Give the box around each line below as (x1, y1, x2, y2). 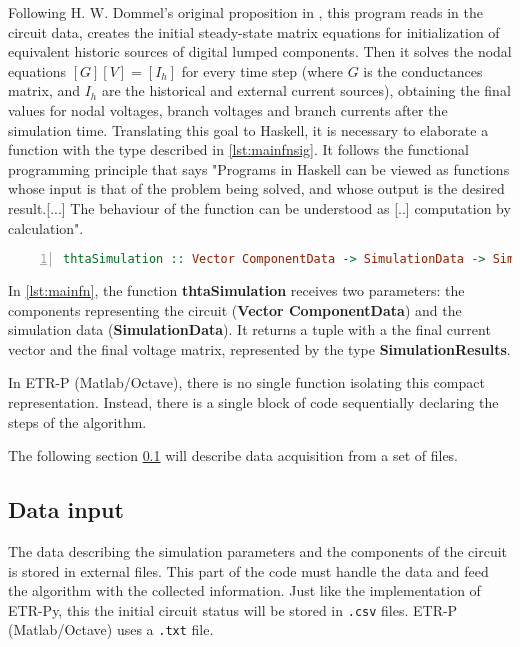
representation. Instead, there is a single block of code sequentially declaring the (8, 391, 499, 412)
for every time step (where (181, 60, 343, 81)
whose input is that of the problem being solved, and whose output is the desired (8, 178, 505, 199)
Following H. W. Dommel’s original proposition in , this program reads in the (8, 2, 483, 22)
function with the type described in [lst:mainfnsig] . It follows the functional (8, 139, 469, 160)
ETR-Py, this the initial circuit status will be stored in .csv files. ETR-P (8, 599, 458, 620)
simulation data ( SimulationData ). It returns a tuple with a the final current (8, 319, 491, 340)
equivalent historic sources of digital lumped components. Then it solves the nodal (8, 41, 512, 62)
